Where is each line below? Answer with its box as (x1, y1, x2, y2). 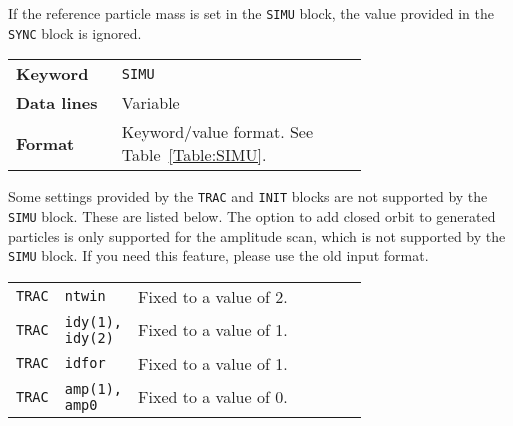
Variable (121, 91, 180, 115)
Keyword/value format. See (121, 120, 314, 144)
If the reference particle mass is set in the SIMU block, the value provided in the (8, 3, 495, 23)
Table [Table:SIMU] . (121, 143, 267, 167)
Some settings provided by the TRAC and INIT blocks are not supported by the (8, 186, 488, 207)
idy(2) (64, 329, 114, 346)
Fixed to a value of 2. (138, 284, 288, 308)
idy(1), (64, 313, 123, 330)
